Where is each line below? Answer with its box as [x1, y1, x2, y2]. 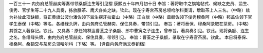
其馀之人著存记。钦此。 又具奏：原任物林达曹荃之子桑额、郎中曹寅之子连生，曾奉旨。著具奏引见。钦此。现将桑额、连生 [9, 27, 249, 33]
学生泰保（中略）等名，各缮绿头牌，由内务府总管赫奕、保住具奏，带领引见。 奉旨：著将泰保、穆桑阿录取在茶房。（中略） [9, 21, 251, 26]
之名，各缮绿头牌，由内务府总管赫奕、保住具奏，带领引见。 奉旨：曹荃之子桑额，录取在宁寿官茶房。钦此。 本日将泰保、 [9, 34, 250, 40]
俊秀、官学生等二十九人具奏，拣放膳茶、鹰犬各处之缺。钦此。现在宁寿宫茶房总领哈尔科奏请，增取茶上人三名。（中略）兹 [9, 7, 250, 13]
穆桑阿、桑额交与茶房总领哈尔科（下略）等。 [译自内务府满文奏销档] [9, 41, 146, 47]
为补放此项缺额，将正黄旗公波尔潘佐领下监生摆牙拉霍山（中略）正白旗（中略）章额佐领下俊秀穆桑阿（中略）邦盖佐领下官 [9, 14, 252, 20]
